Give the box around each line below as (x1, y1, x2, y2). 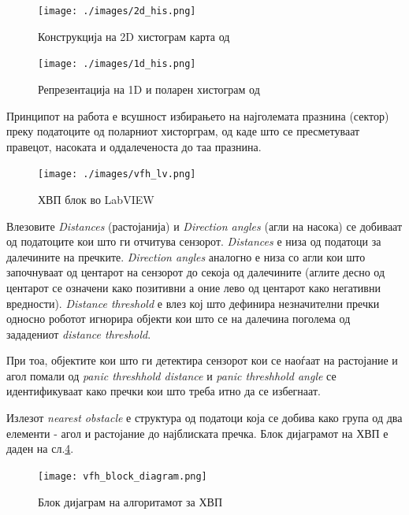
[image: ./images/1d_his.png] (38, 58, 196, 70)
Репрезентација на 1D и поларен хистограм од (38, 80, 260, 97)
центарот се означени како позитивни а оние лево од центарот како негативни (6, 279, 381, 295)
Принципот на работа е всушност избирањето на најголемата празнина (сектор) (6, 107, 389, 124)
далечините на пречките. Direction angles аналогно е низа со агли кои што (6, 248, 366, 265)
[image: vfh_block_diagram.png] (38, 470, 207, 482)
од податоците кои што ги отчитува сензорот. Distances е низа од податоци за (6, 233, 381, 250)
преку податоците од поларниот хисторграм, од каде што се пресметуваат (6, 123, 360, 139)
